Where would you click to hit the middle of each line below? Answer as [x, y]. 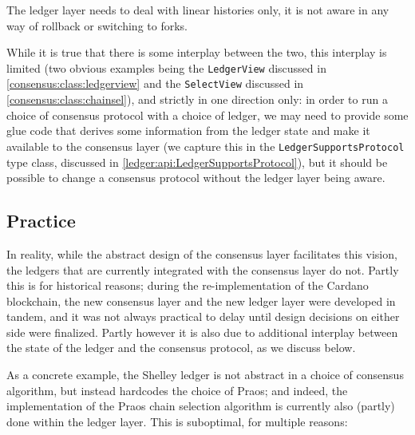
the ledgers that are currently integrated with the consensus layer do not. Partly [203, 269]
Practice [41, 221]
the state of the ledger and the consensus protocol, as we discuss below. [181, 348]
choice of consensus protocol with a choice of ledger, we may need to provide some [207, 115]
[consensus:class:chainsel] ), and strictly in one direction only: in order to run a [197, 99]
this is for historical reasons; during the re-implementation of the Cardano [188, 285]
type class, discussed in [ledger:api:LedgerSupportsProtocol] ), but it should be [197, 162]
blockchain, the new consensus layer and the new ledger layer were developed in [201, 301]
